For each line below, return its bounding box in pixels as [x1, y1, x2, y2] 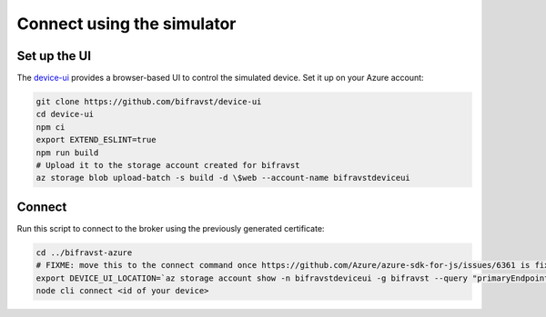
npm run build [35, 147, 99, 158]
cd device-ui [35, 109, 95, 120]
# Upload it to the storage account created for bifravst [35, 160, 300, 170]
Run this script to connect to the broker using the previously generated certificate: [16, 223, 325, 233]
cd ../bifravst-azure [35, 247, 133, 258]
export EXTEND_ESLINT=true [35, 134, 157, 145]
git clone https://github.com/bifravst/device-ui [35, 96, 262, 107]
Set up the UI [16, 48, 91, 64]
